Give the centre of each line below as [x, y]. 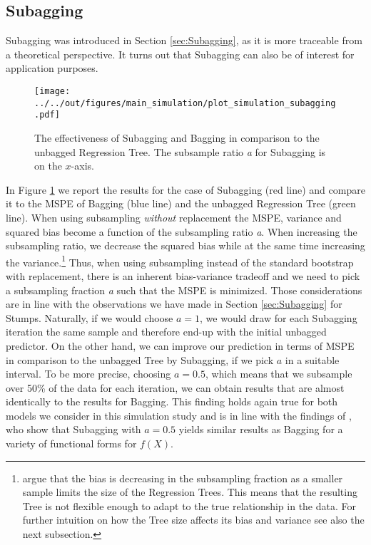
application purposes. [52, 68]
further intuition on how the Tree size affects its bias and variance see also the [193, 520]
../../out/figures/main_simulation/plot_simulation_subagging [185, 103]
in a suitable [312, 359]
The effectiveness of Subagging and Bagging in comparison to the [177, 137]
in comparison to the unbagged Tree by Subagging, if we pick [140, 359]
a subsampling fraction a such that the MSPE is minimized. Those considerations [184, 290]
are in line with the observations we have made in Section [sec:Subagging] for [174, 304]
